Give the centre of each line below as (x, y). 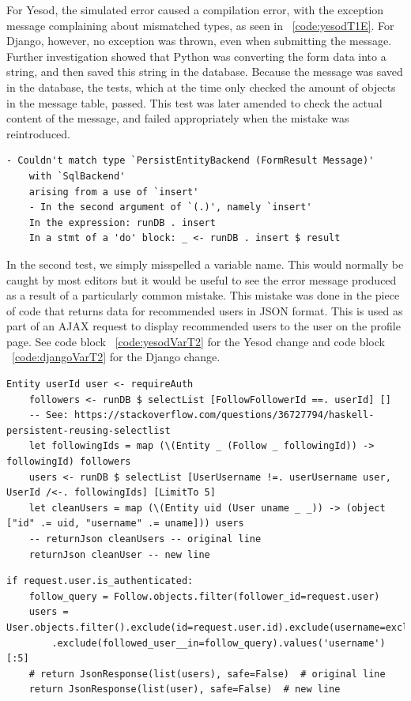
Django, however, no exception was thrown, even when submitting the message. (199, 41)
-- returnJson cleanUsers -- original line (145, 539)
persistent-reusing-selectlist (89, 430)
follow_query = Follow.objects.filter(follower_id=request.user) (204, 596)
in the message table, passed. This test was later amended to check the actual (194, 102)
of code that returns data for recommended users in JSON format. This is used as (205, 310)
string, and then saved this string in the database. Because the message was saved (205, 72)
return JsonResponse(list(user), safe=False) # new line (185, 690)
